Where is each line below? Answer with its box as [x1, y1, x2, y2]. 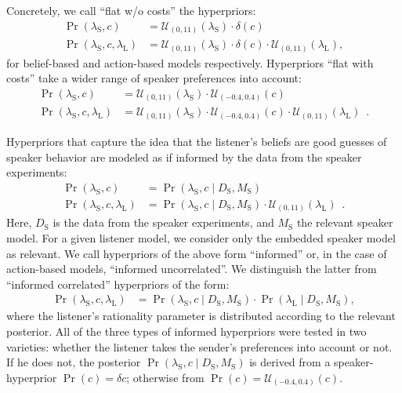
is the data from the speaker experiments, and [53, 214, 274, 231]
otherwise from [132, 369, 205, 385]
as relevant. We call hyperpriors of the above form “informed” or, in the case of [6, 245, 387, 261]
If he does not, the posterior [6, 354, 141, 370]
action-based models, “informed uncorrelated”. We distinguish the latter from [6, 260, 377, 277]
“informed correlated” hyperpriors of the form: [6, 275, 230, 292]
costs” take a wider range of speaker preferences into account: [6, 70, 302, 86]
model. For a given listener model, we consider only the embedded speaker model [6, 229, 396, 246]
